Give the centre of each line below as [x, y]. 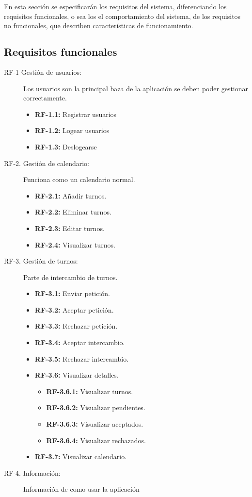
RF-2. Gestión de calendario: [47, 163]
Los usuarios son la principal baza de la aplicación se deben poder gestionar [136, 88]
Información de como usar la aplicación [81, 489]
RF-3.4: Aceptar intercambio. [80, 342]
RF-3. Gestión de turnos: [41, 261]
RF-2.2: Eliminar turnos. [73, 212]
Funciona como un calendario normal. [79, 179]
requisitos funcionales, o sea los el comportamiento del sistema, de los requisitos [122, 16]
